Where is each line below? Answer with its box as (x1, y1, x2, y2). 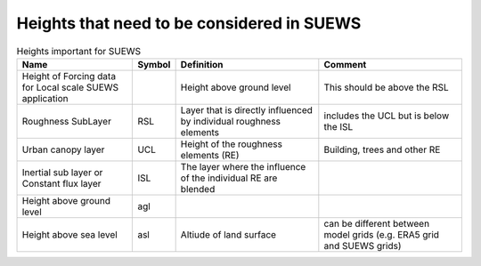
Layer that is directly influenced (180, 103, 314, 116)
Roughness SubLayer (21, 115, 111, 127)
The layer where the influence (180, 160, 306, 173)
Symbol (137, 58, 171, 70)
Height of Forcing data (21, 69, 116, 82)
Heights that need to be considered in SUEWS (16, 13, 362, 33)
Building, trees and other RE (323, 143, 441, 156)
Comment (323, 58, 367, 70)
